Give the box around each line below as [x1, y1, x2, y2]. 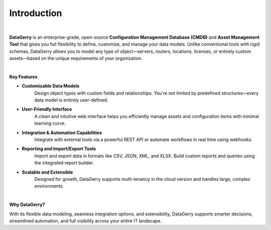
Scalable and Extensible [22, 169, 73, 175]
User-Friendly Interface [22, 106, 72, 112]
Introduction [9, 8, 62, 19]
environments [34, 183, 63, 189]
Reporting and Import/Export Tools [22, 146, 96, 152]
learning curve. [34, 121, 66, 127]
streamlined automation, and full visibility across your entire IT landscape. [9, 217, 162, 223]
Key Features [9, 73, 38, 80]
